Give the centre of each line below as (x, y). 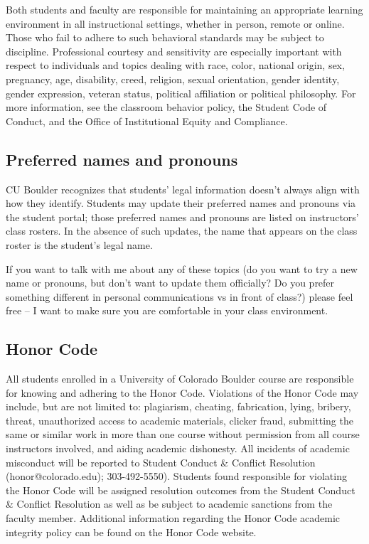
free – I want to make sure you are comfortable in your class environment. (167, 310)
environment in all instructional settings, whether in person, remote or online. (175, 23)
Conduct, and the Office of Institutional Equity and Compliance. (147, 121)
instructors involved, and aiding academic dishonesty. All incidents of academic (178, 448)
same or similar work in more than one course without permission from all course (183, 434)
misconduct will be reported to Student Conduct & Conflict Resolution (161, 462)
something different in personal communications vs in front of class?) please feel (180, 296)
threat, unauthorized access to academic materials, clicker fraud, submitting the (180, 420)
